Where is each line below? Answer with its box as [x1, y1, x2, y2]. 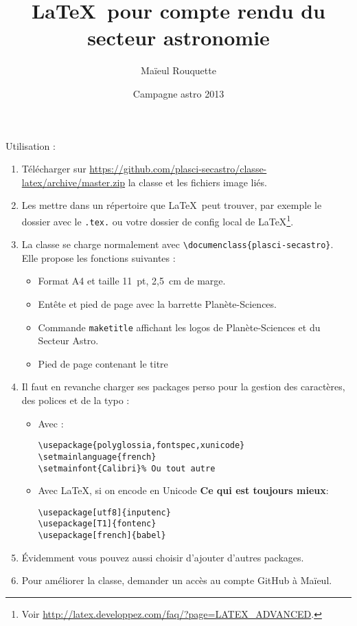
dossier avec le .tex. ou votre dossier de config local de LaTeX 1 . [21, 212, 294, 228]
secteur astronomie [87, 23, 270, 52]
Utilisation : [5, 138, 56, 153]
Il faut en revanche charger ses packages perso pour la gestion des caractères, [21, 379, 345, 394]
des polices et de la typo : [21, 393, 130, 407]
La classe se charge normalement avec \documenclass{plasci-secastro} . [21, 237, 334, 251]
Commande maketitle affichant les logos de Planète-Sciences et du [38, 320, 321, 334]
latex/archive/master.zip [21, 175, 126, 189]
